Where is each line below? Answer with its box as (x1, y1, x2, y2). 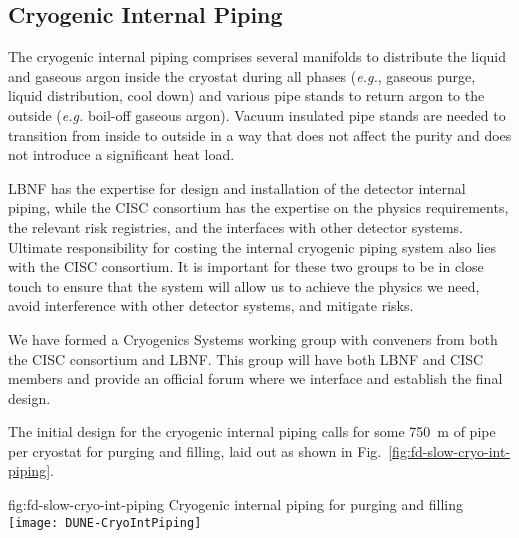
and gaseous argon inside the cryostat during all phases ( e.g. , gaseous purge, (8, 65, 476, 86)
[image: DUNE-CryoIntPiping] (8, 515, 202, 530)
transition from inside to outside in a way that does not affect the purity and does (8, 124, 512, 145)
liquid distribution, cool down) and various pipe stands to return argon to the (8, 85, 485, 106)
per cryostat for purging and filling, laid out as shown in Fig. (8, 440, 382, 461)
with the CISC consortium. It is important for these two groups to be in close (8, 256, 484, 277)
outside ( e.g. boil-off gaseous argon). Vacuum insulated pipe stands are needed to (8, 104, 506, 125)
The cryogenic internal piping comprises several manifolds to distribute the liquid (8, 46, 506, 67)
